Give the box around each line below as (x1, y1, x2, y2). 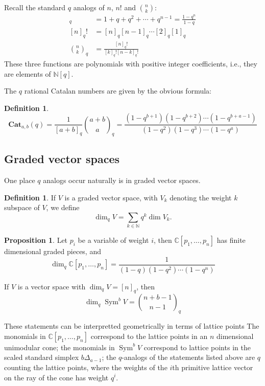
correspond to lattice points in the (143, 342, 251, 352)
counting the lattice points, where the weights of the (4, 361, 167, 372)
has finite (216, 235, 246, 245)
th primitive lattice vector (172, 361, 253, 372)
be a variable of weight (78, 235, 149, 245)
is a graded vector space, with (64, 192, 158, 202)
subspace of (4, 202, 40, 213)
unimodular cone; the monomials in (4, 342, 115, 352)
